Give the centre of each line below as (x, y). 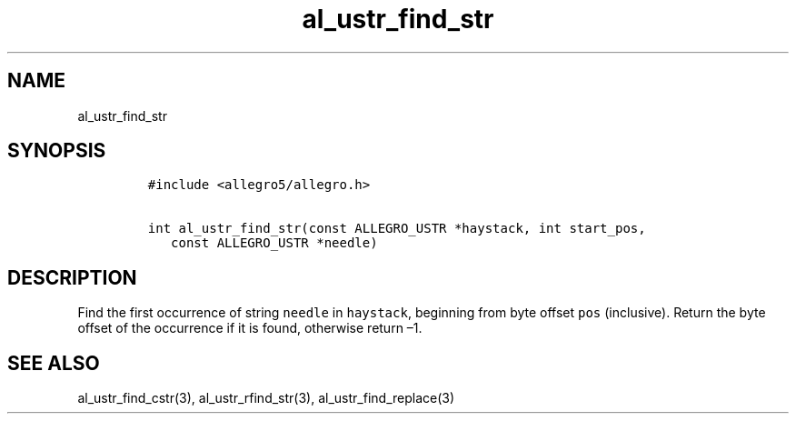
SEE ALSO (54, 363)
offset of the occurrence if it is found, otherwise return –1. (250, 328)
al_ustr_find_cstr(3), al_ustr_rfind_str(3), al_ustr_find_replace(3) (266, 398)
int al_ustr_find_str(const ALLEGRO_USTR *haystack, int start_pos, (397, 229)
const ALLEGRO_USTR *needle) (274, 243)
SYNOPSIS (57, 151)
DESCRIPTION (72, 277)
